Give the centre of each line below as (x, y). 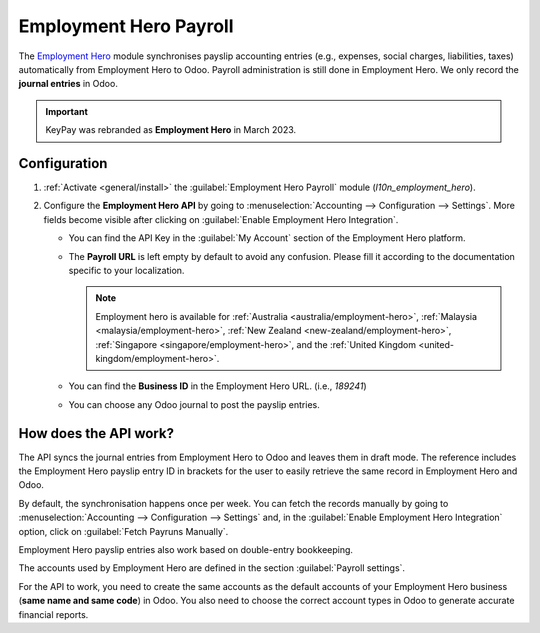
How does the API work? (96, 433)
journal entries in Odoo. (68, 84)
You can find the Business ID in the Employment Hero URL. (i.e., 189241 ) (217, 386)
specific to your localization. (126, 270)
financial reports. (53, 614)
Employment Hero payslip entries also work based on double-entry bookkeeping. (186, 549)
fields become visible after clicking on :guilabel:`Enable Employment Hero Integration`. (221, 219)
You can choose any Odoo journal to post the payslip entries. (194, 404)
